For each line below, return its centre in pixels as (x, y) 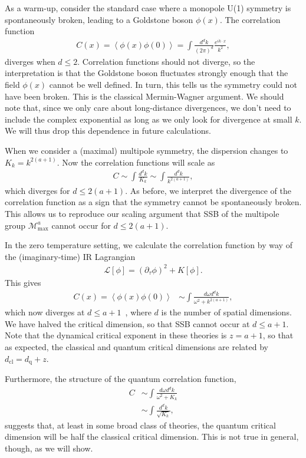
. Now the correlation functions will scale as (136, 162)
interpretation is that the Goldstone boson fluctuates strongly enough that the (147, 73)
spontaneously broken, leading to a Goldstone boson (99, 19)
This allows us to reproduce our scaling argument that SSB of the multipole (142, 214)
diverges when (30, 61)
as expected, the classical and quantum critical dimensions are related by (136, 347)
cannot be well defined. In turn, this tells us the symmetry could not (173, 84)
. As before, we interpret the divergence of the (208, 190)
